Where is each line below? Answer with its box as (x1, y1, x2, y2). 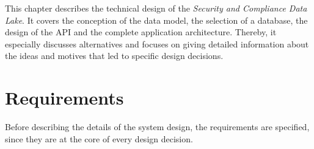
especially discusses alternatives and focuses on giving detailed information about (5, 37, 309, 50)
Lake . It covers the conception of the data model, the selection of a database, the (5, 13, 308, 26)
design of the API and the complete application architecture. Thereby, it (5, 26, 277, 38)
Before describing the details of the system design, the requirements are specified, (5, 120, 310, 133)
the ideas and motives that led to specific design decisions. (5, 49, 224, 62)
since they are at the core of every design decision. (5, 132, 193, 145)
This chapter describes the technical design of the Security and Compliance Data (5, 2, 307, 14)
